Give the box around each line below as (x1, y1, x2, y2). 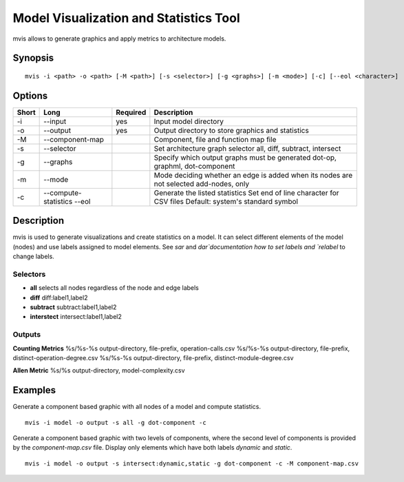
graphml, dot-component (153, 161, 235, 171)
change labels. (12, 252, 54, 261)
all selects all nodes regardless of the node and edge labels (30, 284, 200, 292)
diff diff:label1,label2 (30, 293, 88, 302)
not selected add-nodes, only (153, 179, 250, 189)
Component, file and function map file (153, 134, 277, 144)
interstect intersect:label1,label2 (30, 313, 122, 321)
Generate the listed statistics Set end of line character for (153, 188, 340, 198)
